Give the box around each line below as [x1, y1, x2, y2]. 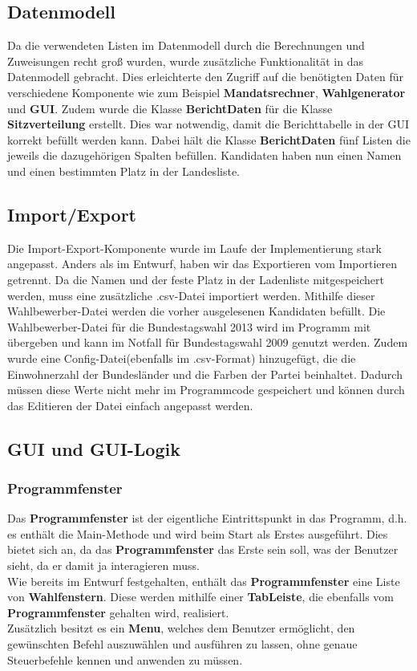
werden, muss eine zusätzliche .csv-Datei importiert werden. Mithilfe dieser [7, 287, 375, 303]
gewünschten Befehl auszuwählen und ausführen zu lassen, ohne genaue [7, 636, 358, 653]
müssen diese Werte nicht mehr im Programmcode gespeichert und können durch [7, 381, 405, 398]
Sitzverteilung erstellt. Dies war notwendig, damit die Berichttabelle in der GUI [7, 116, 410, 132]
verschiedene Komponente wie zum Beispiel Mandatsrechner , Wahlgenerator [7, 83, 406, 100]
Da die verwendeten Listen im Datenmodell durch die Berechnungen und [7, 37, 365, 54]
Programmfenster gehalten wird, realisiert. [7, 604, 229, 620]
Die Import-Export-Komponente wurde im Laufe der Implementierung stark [7, 239, 382, 256]
